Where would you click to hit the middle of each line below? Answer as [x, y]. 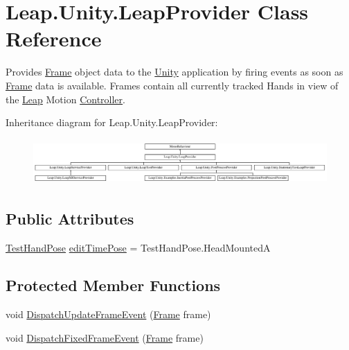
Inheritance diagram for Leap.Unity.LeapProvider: [112, 122]
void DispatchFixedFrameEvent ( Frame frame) [105, 337]
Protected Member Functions [113, 285]
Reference [54, 38]
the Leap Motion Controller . [65, 99]
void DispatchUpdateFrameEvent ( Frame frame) [108, 314]
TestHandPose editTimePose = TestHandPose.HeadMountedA [138, 248]
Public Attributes [70, 219]
